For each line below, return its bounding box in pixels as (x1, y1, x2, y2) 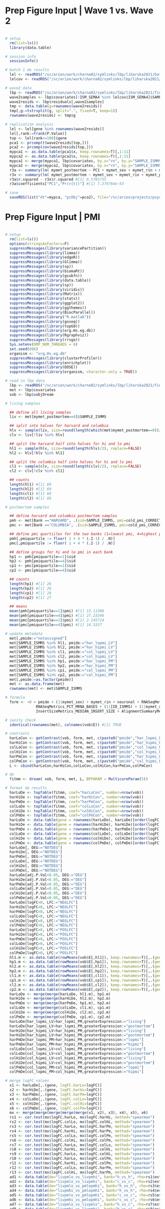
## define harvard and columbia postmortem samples (9, 514, 118, 519)
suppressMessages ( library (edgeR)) (9, 255, 80, 260)
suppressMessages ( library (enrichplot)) (9, 360, 91, 365)
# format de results (5, 785, 48, 790)
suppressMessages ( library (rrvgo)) (9, 337, 80, 342)
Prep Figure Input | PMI (5, 212, 101, 223)
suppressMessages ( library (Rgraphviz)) (9, 333, 89, 338)
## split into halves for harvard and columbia (9, 424, 109, 428)
